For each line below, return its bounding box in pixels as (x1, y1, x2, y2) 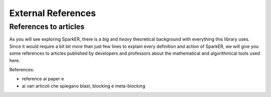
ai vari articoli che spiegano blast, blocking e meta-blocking (22, 83, 146, 89)
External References (9, 8, 96, 19)
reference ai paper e (22, 76, 64, 82)
